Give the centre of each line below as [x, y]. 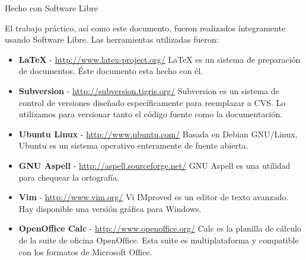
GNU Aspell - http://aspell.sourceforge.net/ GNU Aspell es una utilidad [154, 165]
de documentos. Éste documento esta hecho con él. [111, 71]
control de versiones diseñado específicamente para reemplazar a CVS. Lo [152, 102]
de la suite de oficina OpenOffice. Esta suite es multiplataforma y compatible [159, 240]
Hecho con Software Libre [51, 8]
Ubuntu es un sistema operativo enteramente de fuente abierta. [133, 145]
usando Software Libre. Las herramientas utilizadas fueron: [112, 39]
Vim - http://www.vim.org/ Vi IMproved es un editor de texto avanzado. [154, 197]
